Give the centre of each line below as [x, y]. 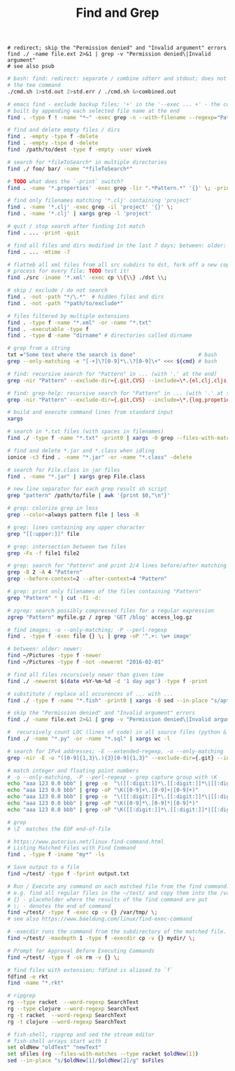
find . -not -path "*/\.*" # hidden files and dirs [86, 297]
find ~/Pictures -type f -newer [54, 656]
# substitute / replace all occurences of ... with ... [90, 694]
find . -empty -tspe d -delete [53, 143]
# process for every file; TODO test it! [69, 271]
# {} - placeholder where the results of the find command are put [108, 899]
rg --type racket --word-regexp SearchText [73, 1002]
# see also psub [31, 67]
